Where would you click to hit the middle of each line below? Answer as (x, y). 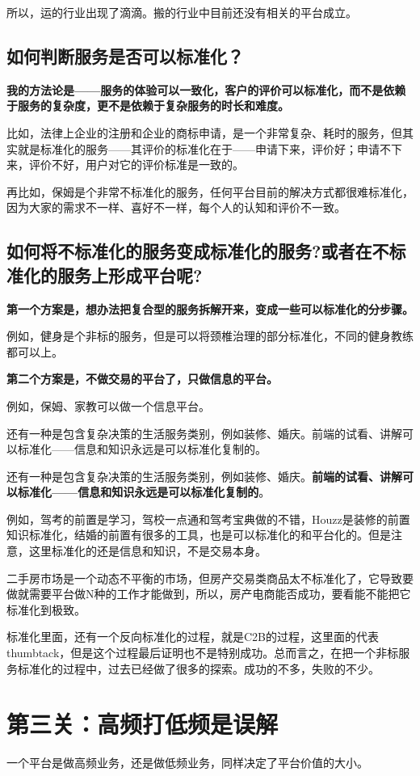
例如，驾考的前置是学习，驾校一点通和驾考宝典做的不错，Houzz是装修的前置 (208, 519)
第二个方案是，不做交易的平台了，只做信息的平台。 (142, 379)
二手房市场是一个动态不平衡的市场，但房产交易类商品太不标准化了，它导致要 (210, 578)
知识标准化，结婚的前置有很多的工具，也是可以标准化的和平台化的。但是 (199, 535)
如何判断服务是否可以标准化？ (125, 55)
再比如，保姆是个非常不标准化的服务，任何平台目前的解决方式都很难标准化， (210, 191)
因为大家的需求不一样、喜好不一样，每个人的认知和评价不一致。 (176, 207)
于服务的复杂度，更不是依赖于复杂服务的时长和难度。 (148, 105)
